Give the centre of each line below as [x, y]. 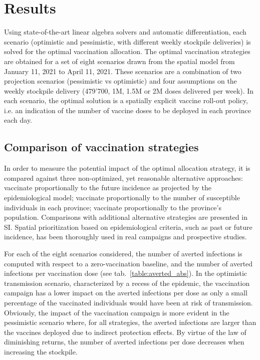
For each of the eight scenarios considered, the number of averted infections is [123, 254]
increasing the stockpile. [41, 351]
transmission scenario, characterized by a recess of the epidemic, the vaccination [127, 283]
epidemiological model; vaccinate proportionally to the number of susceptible [122, 198]
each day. [18, 120]
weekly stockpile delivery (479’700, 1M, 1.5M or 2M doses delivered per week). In [129, 90]
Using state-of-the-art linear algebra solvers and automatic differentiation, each [125, 32]
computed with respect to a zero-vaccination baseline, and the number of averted [128, 263]
